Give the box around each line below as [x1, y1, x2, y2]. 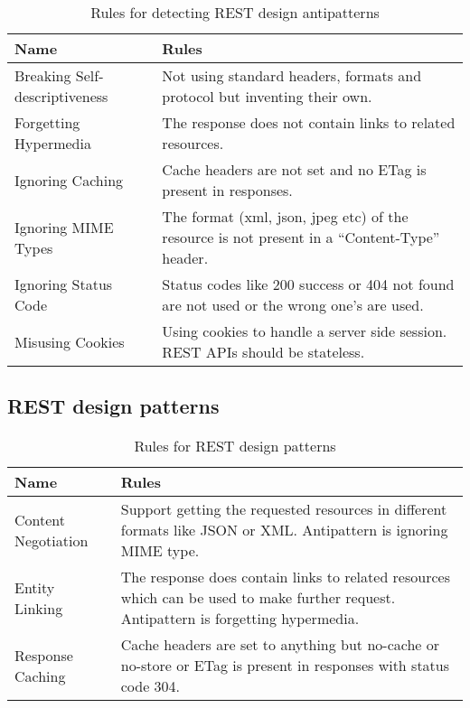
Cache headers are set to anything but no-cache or [120, 634, 440, 656]
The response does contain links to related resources [120, 566, 450, 588]
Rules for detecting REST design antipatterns [90, 2, 380, 23]
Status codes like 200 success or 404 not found [162, 274, 455, 294]
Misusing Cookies [14, 331, 125, 352]
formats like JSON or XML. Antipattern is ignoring [120, 519, 448, 541]
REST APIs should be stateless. [162, 341, 365, 362]
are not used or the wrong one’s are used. [162, 294, 424, 315]
